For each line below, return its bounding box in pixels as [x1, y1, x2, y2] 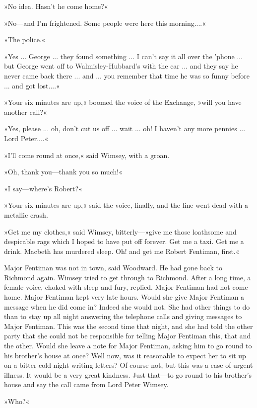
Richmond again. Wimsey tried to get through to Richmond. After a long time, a [4, 272, 251, 282]
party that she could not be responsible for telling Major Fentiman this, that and [4, 330, 251, 341]
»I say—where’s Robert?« [4, 183, 82, 193]
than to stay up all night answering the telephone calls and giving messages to [4, 311, 242, 322]
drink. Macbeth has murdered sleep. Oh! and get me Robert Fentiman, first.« [4, 245, 240, 256]
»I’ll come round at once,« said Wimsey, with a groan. [4, 150, 170, 160]
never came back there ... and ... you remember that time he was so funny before [4, 70, 250, 81]
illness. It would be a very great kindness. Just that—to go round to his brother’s [4, 369, 252, 380]
